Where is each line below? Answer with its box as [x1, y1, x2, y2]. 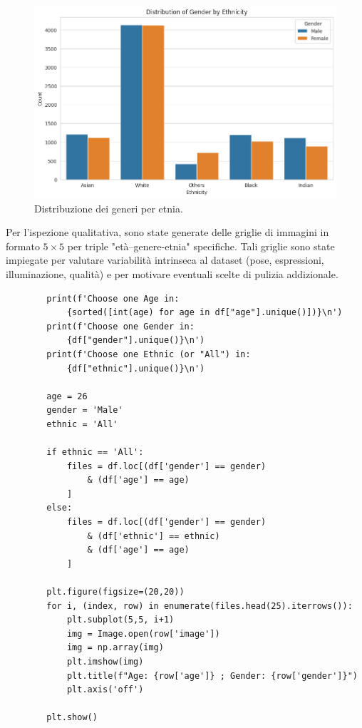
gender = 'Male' [46, 405, 123, 416]
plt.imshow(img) [66, 656, 144, 667]
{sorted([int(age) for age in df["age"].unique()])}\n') [66, 307, 343, 318]
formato [6, 238, 40, 253]
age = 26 [46, 391, 88, 401]
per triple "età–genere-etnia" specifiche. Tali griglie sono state [67, 238, 335, 253]
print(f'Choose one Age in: [46, 293, 180, 304]
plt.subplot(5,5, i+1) [66, 615, 175, 625]
